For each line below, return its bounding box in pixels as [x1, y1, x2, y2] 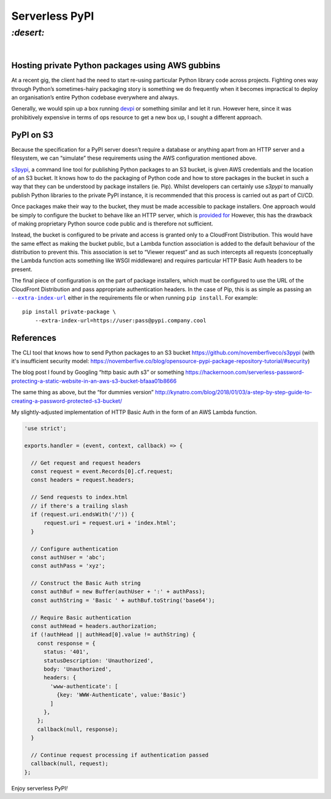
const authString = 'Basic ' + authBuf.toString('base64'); [31, 596, 215, 604]
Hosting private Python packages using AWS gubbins [11, 60, 221, 71]
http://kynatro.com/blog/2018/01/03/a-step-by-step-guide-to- [154, 389, 313, 396]
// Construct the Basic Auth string [31, 580, 141, 587]
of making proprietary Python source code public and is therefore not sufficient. [11, 220, 214, 227]
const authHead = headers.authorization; [31, 623, 158, 629]
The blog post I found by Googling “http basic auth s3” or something [11, 368, 184, 376]
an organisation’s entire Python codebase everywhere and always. [11, 94, 179, 101]
